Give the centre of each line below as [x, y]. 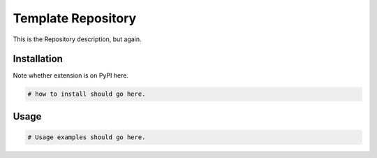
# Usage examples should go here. [87, 137]
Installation [38, 59]
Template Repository [75, 18]
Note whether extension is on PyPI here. [71, 76]
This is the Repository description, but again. [77, 39]
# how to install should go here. [87, 94]
